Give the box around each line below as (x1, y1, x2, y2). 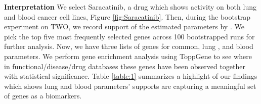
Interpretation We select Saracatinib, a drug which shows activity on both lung (4, 2, 256, 12)
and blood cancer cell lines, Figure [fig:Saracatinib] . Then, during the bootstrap (4, 11, 251, 22)
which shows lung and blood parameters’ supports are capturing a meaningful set (4, 80, 256, 91)
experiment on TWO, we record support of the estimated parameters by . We (4, 21, 244, 32)
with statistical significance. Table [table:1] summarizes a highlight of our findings (4, 71, 257, 81)
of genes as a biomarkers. (4, 90, 82, 101)
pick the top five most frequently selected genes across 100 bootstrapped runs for (4, 31, 255, 41)
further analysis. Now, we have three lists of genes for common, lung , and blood (4, 41, 253, 51)
